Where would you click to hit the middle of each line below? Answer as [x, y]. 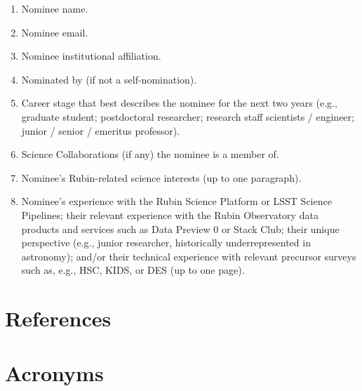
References [58, 318]
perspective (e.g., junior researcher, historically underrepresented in [166, 243]
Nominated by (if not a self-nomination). [109, 79]
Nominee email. [55, 32]
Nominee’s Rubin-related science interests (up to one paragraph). [161, 177]
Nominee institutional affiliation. [91, 56]
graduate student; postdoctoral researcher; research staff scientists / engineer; [188, 116]
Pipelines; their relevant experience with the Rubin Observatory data [170, 214]
